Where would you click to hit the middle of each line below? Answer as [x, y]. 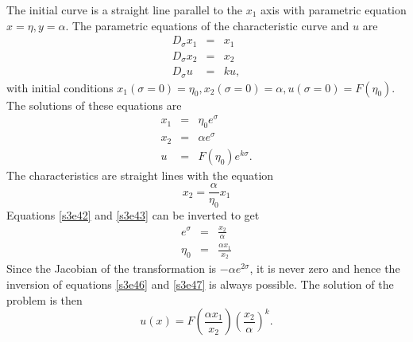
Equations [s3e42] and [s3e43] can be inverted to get [133, 215]
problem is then [44, 299]
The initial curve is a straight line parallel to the [124, 10]
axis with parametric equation [334, 10]
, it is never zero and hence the [325, 268]
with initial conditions [60, 87]
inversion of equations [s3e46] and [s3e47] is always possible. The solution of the [200, 284]
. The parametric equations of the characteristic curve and [207, 25]
